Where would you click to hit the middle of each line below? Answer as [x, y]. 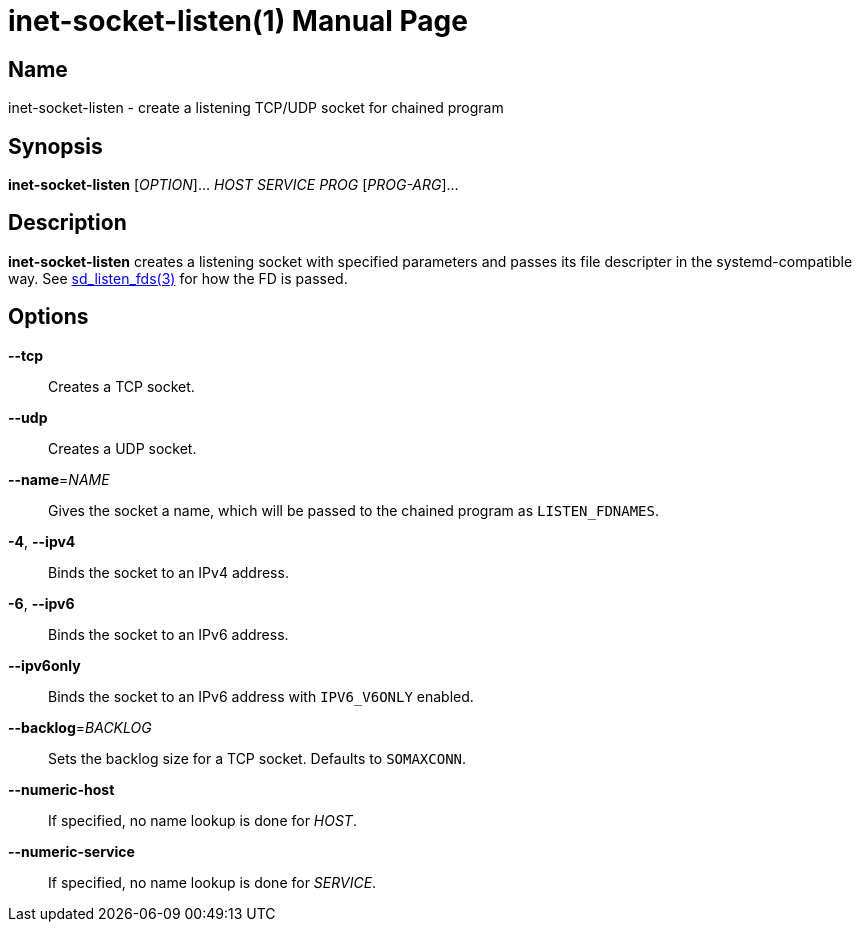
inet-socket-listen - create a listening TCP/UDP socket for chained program [256, 108]
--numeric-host [61, 789]
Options [48, 317]
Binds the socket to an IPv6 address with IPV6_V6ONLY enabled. [261, 696]
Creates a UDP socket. [122, 448]
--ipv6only [44, 665]
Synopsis [55, 146]
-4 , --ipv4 [42, 541]
